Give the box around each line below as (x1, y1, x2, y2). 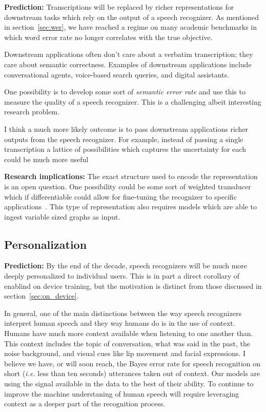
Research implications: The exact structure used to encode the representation (4, 171, 258, 182)
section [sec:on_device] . (4, 290, 79, 301)
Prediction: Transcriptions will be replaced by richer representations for (4, 2, 234, 12)
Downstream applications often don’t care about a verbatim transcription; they (4, 49, 253, 60)
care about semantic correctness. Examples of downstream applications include (4, 58, 252, 69)
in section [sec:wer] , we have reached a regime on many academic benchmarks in (4, 22, 257, 32)
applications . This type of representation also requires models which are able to (4, 201, 257, 212)
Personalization (4, 236, 87, 252)
